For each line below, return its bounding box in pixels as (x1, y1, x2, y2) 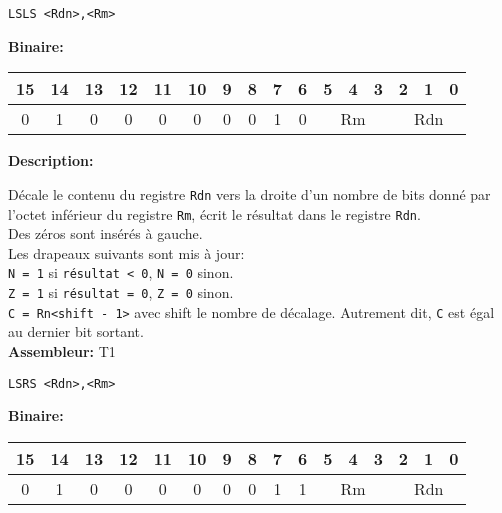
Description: (8, 150, 94, 171)
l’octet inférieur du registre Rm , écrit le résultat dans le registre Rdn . (8, 203, 421, 224)
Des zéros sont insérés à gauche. (8, 223, 203, 244)
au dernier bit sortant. (8, 321, 144, 342)
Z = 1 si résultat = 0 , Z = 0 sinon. (8, 282, 234, 302)
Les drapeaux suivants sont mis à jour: (8, 242, 245, 263)
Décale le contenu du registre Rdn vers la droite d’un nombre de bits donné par (8, 183, 491, 204)
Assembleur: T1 (8, 340, 116, 361)
